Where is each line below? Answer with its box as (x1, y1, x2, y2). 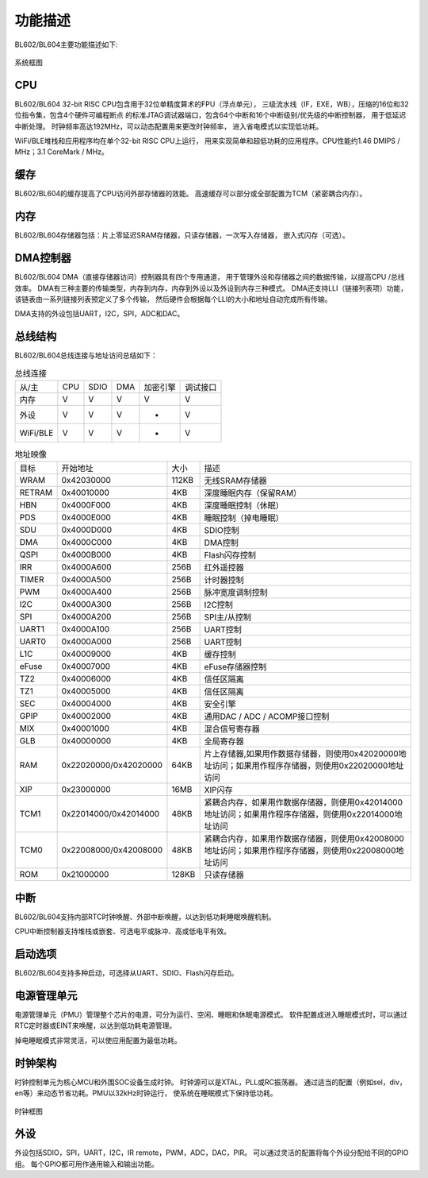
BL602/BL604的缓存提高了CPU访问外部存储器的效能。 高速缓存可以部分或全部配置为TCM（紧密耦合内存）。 (14, 189, 367, 199)
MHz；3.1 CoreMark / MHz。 (14, 147, 109, 156)
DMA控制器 (14, 251, 71, 265)
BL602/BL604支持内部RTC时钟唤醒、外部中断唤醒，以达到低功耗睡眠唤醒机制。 (14, 912, 276, 921)
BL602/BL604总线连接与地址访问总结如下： (14, 350, 158, 361)
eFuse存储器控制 (204, 662, 267, 673)
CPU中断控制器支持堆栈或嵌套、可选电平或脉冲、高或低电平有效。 (14, 926, 231, 937)
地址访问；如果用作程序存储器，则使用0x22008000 (204, 845, 396, 856)
